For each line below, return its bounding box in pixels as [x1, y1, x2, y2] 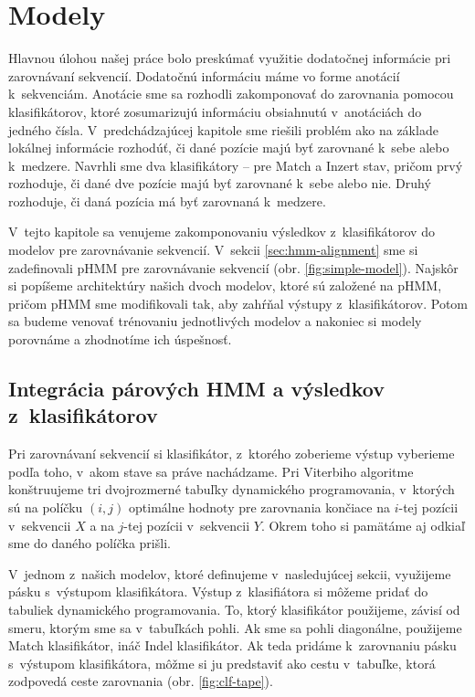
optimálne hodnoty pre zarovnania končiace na [129, 498, 390, 516]
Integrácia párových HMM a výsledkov [8, 375, 385, 403]
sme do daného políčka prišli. [8, 533, 171, 553]
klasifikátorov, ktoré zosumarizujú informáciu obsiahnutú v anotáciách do [8, 101, 422, 121]
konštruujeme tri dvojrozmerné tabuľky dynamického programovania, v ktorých [8, 480, 455, 499]
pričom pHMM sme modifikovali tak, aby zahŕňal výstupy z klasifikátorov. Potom [8, 293, 469, 312]
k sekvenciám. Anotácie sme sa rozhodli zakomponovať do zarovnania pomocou [8, 84, 454, 103]
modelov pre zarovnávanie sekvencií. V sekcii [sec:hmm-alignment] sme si [8, 240, 418, 259]
